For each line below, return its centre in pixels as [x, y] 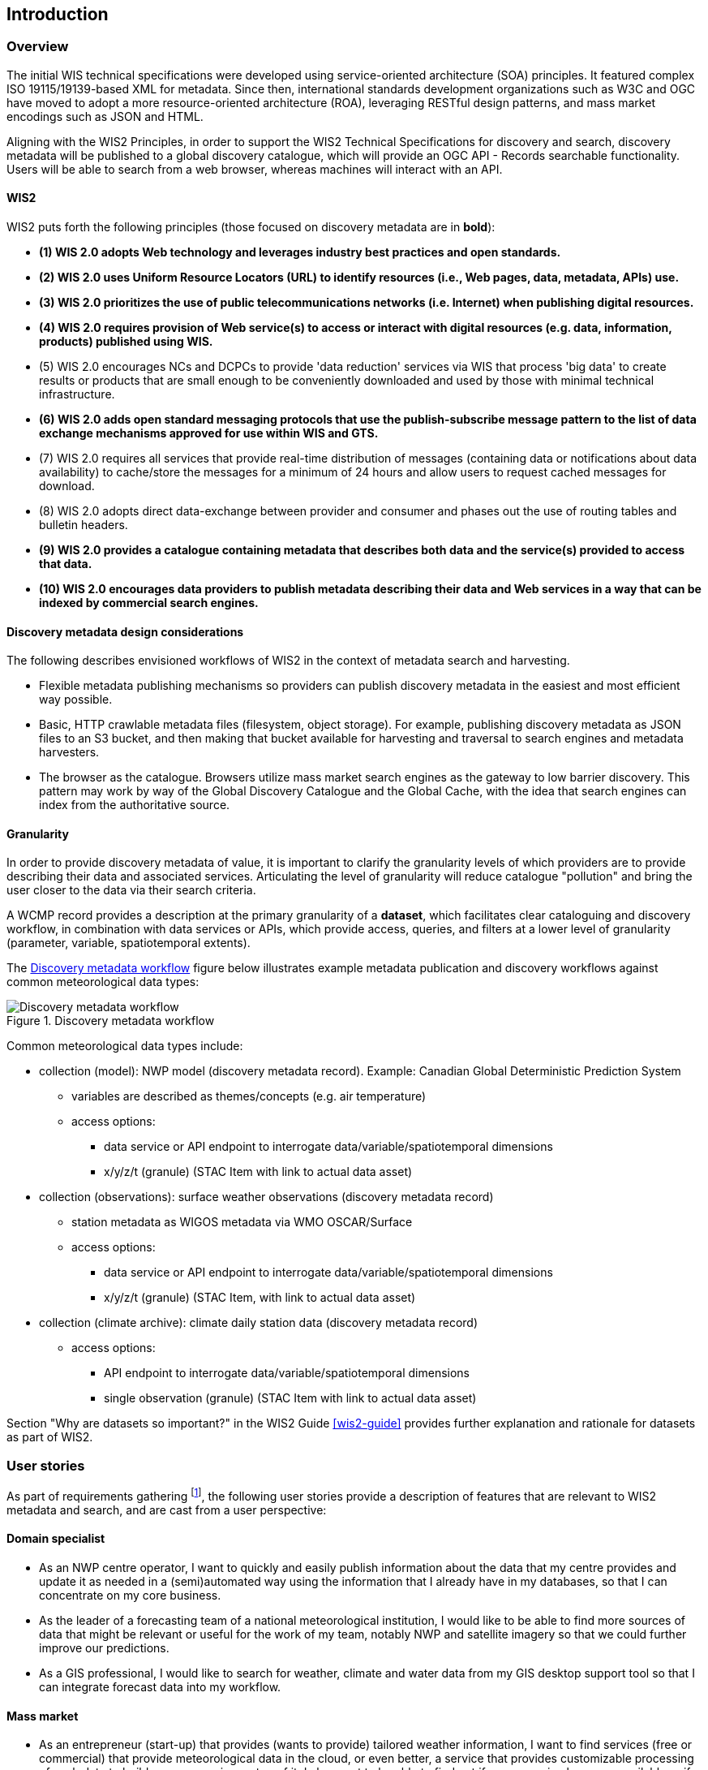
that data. [66, 564]
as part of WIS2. [50, 1437]
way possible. [76, 700]
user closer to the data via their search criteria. [131, 890]
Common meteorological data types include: [125, 1046]
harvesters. [69, 752]
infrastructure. [77, 394]
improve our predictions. [104, 1648]
